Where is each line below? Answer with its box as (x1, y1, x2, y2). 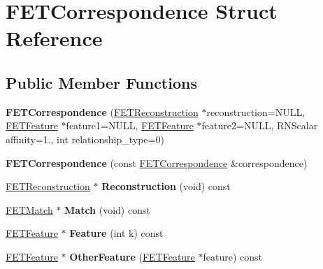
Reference (6, 24, 103, 52)
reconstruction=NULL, (206, 104, 306, 119)
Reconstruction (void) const (101, 179, 231, 194)
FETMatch (6, 202, 53, 217)
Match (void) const (64, 202, 150, 217)
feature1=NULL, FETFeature (66, 118, 194, 133)
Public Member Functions (6, 71, 197, 93)
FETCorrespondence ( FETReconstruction (6, 104, 199, 119)
